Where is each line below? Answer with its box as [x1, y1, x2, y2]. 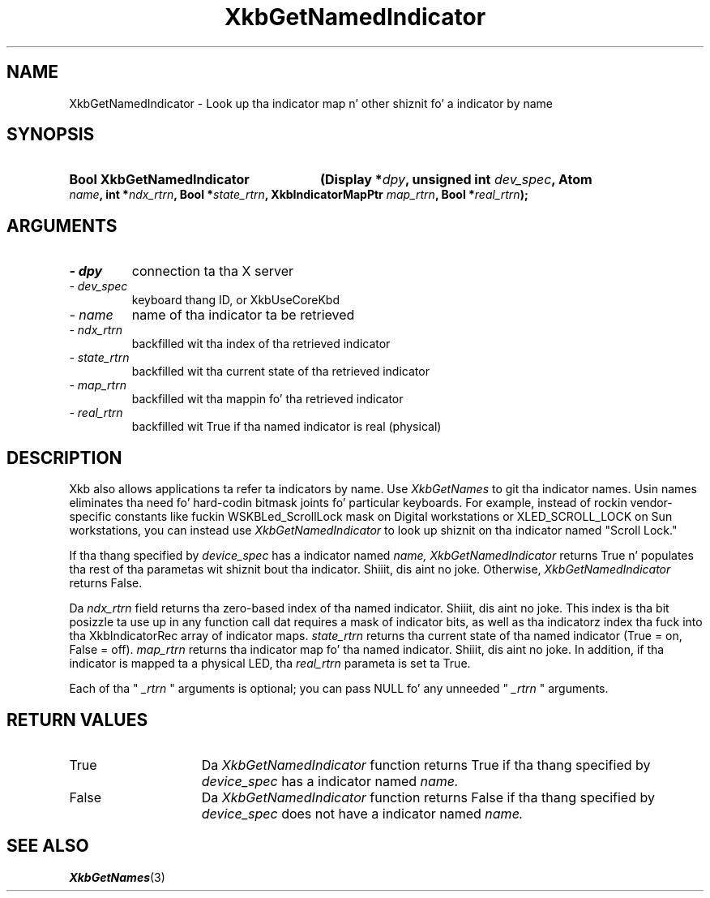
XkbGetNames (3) [69, 870, 165, 884]
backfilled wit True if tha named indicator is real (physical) [131, 419, 442, 434]
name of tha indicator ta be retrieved [131, 307, 355, 324]
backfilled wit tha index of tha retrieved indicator [131, 337, 391, 351]
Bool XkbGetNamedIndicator [69, 171, 250, 188]
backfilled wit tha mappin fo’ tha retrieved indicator [131, 392, 404, 406]
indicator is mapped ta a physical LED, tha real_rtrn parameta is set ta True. [69, 656, 471, 671]
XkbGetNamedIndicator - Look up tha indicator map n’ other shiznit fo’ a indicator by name [69, 96, 553, 110]
